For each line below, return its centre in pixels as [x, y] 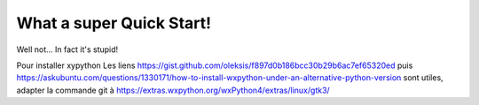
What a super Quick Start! [114, 23]
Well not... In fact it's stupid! [67, 49]
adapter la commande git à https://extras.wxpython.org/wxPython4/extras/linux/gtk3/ [173, 90]
